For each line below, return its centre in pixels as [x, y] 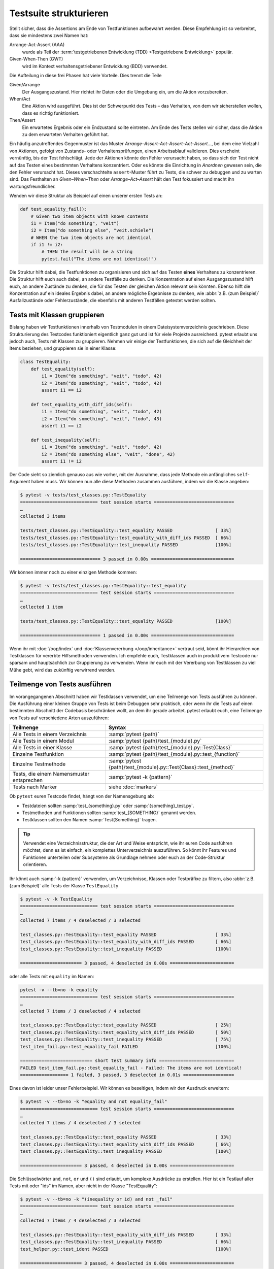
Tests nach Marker [35, 787]
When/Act [20, 99]
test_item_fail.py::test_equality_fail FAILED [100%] [126, 1046]
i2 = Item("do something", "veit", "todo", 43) [102, 419]
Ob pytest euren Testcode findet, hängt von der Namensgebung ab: [82, 796]
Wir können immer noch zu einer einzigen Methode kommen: [73, 572]
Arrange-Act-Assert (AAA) [37, 45]
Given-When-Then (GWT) [36, 59]
